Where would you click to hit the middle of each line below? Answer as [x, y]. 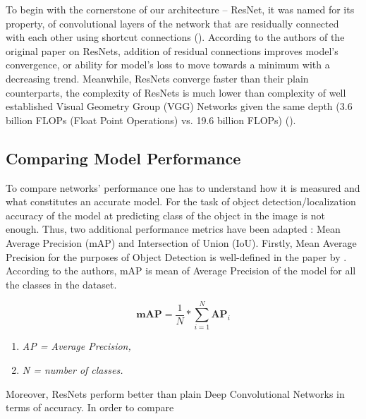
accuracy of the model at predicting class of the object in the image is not [165, 215]
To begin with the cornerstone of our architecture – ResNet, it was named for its [180, 9]
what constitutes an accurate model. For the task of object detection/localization [181, 201]
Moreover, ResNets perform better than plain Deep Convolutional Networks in [175, 393]
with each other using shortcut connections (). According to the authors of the [175, 37]
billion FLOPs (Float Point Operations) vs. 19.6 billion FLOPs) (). [151, 120]
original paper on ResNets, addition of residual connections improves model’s [172, 50]
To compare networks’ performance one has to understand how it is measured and [183, 187]
